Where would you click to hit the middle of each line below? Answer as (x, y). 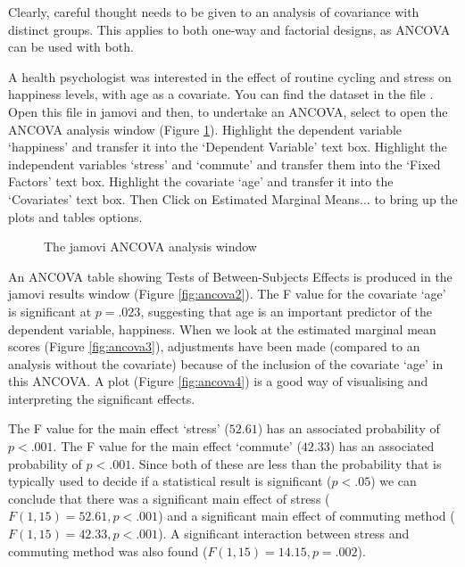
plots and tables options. (75, 216)
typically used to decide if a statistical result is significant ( (170, 481)
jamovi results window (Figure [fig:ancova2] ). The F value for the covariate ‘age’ (227, 294)
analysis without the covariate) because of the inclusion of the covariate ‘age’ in (226, 363)
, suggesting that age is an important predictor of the (286, 311)
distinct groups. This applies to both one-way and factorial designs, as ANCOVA (229, 29)
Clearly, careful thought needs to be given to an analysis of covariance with (214, 12)
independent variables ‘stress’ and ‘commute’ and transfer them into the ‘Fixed (224, 164)
